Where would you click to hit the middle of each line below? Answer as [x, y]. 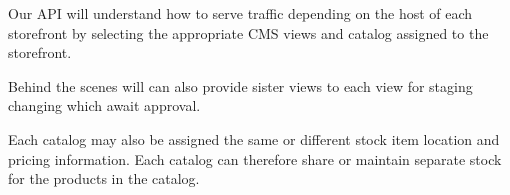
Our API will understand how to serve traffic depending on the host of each [240, 13]
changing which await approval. [104, 105]
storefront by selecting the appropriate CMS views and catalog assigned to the [248, 32]
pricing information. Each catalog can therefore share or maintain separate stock [255, 158]
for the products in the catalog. [104, 178]
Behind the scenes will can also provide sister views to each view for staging [240, 85]
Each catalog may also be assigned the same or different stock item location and [254, 138]
